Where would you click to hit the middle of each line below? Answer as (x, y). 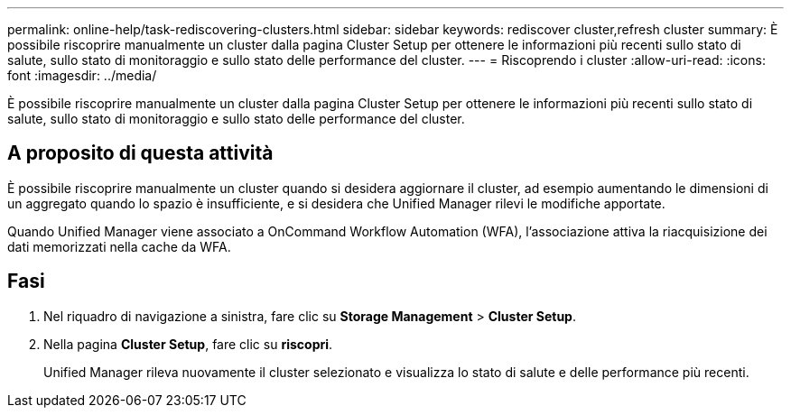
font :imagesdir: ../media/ (82, 75)
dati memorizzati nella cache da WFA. (119, 246)
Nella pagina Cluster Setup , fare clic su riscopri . (188, 344)
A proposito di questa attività (140, 153)
